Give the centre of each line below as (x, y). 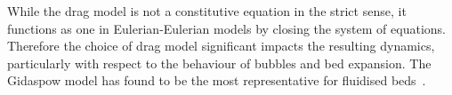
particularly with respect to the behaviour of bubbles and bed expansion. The (219, 63)
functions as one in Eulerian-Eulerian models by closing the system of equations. (226, 28)
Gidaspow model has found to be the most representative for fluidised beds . (217, 80)
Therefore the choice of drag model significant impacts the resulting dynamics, (221, 46)
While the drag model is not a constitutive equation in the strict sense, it (207, 11)
